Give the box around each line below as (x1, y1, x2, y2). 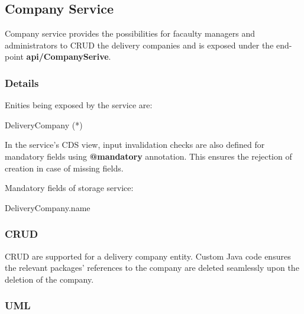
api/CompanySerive (26, 50, 109, 63)
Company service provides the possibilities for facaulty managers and (5, 27, 255, 40)
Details (5, 75, 39, 90)
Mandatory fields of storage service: (5, 182, 134, 194)
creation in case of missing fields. (5, 161, 124, 174)
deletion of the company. (5, 273, 94, 285)
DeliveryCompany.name (5, 201, 90, 213)
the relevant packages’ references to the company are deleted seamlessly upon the (5, 261, 299, 274)
